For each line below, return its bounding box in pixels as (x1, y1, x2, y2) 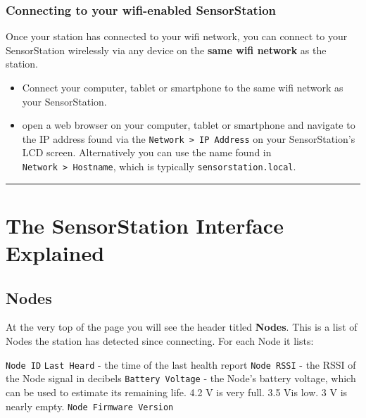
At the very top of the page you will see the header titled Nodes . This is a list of (6, 319, 358, 334)
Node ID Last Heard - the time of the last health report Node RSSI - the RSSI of (6, 357, 356, 372)
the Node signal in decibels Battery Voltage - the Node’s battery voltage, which (6, 371, 356, 386)
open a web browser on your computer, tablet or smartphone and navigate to (22, 118, 355, 132)
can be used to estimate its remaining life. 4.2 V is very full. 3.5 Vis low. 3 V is (6, 384, 348, 399)
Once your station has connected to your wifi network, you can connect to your (6, 29, 348, 44)
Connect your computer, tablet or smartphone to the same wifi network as (22, 80, 343, 94)
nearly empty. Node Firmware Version (6, 398, 174, 413)
